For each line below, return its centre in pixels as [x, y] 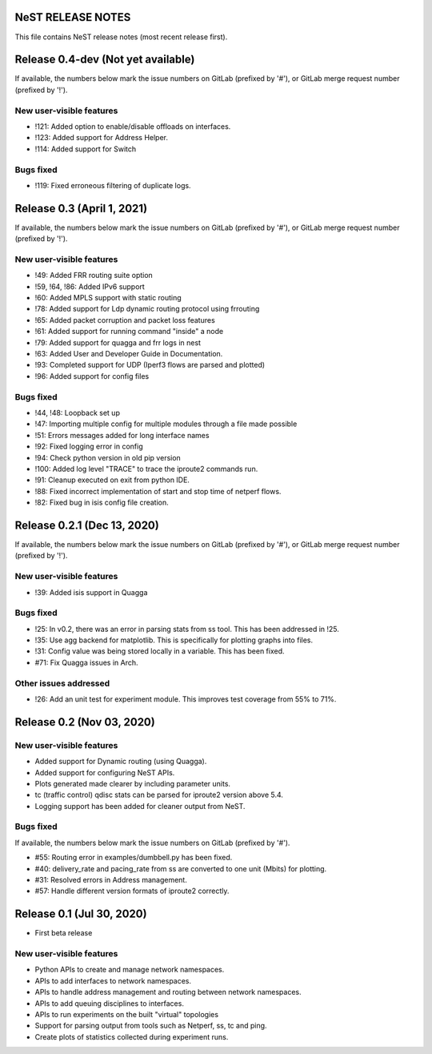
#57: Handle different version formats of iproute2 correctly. [132, 891]
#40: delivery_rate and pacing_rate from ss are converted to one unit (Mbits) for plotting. [181, 868]
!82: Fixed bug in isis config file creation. [102, 503]
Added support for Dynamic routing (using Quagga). [121, 762]
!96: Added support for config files [92, 376]
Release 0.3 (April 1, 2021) [81, 208]
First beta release [64, 933]
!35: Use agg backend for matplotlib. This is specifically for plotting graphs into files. [174, 640]
